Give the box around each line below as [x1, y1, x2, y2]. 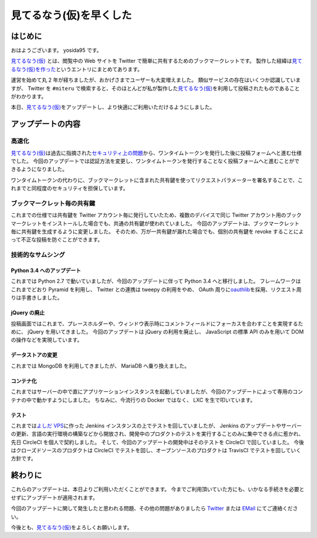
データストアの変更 [11, 351, 58, 358]
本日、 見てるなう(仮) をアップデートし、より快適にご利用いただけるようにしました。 [11, 103, 215, 111]
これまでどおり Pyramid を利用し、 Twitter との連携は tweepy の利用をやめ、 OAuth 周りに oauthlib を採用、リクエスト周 [11, 285, 302, 293]
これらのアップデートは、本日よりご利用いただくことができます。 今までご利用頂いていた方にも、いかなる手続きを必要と [11, 486, 305, 493]
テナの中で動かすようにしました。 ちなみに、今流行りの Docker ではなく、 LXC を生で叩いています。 [11, 396, 255, 403]
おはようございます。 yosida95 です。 [11, 47, 102, 54]
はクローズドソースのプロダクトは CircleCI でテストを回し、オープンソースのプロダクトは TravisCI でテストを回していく [11, 447, 302, 454]
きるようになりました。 [11, 166, 68, 173]
